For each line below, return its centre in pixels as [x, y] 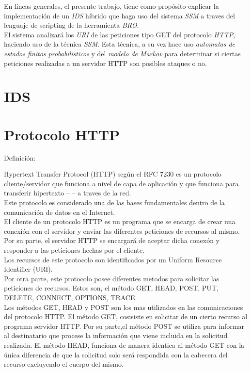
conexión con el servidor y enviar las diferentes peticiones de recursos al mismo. [122, 231]
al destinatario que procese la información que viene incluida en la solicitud [116, 335]
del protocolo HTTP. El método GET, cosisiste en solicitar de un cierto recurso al [126, 316]
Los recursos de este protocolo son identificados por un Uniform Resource [113, 259]
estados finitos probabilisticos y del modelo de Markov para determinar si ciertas [122, 53]
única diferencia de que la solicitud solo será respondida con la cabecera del [116, 354]
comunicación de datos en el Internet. [60, 212]
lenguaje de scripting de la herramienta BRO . [71, 25]
